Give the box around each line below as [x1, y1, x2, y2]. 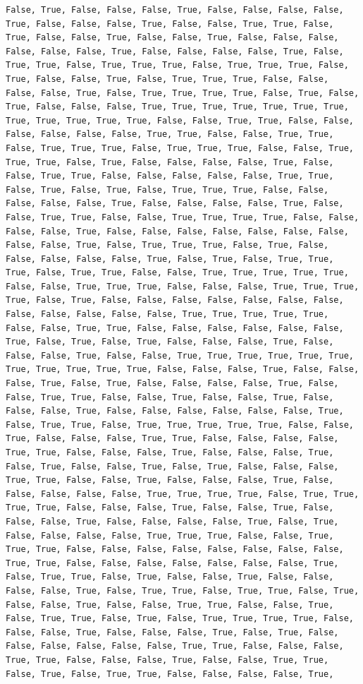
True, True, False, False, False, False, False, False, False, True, [6, 558, 339, 568]
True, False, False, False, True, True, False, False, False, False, [6, 433, 339, 444]
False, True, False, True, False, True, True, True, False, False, [6, 184, 329, 195]
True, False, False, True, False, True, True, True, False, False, [6, 73, 329, 84]
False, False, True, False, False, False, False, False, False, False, [6, 226, 349, 236]
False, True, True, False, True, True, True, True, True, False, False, [6, 419, 354, 430]
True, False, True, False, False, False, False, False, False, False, [6, 295, 344, 306]
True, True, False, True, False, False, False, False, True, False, [6, 157, 334, 167]
